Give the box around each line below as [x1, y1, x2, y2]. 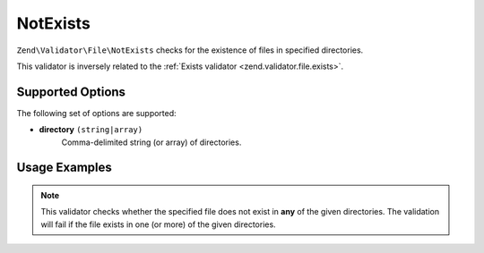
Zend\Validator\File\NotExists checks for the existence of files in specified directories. [16, 45, 364, 55]
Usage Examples [16, 160, 112, 175]
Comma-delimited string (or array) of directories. [61, 137, 242, 148]
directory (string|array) [39, 124, 143, 135]
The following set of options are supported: [16, 107, 177, 118]
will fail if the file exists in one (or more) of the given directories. [40, 219, 277, 230]
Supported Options [16, 84, 125, 99]
